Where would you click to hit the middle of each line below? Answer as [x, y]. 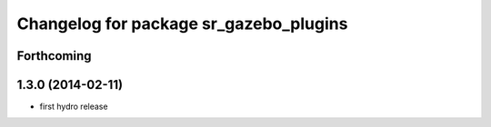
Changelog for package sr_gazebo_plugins [182, 24]
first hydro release [74, 107]
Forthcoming [54, 56]
